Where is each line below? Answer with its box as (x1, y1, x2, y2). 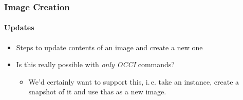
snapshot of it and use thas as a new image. (28, 86, 166, 97)
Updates (4, 22, 34, 33)
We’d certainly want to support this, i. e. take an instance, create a (28, 76, 239, 87)
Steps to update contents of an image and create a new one (16, 42, 203, 52)
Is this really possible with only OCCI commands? (16, 59, 175, 70)
